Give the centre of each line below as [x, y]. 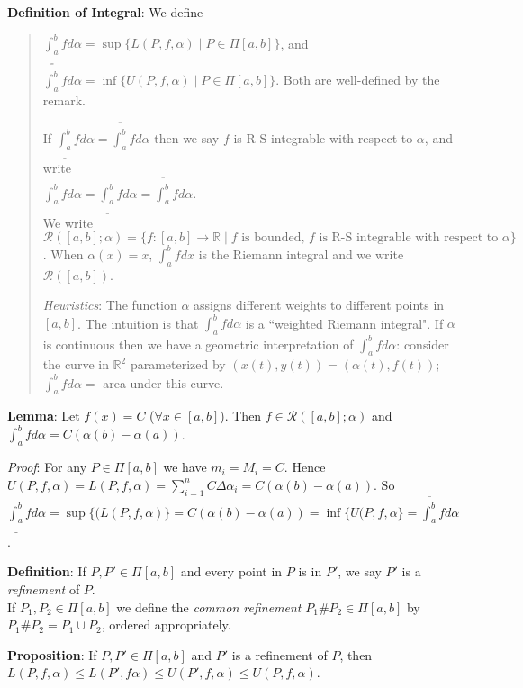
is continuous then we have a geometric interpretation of [198, 344]
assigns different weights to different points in [319, 305]
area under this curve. [163, 382]
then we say [187, 137]
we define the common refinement [209, 607]
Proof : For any [47, 467]
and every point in [231, 571]
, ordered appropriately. [166, 625]
